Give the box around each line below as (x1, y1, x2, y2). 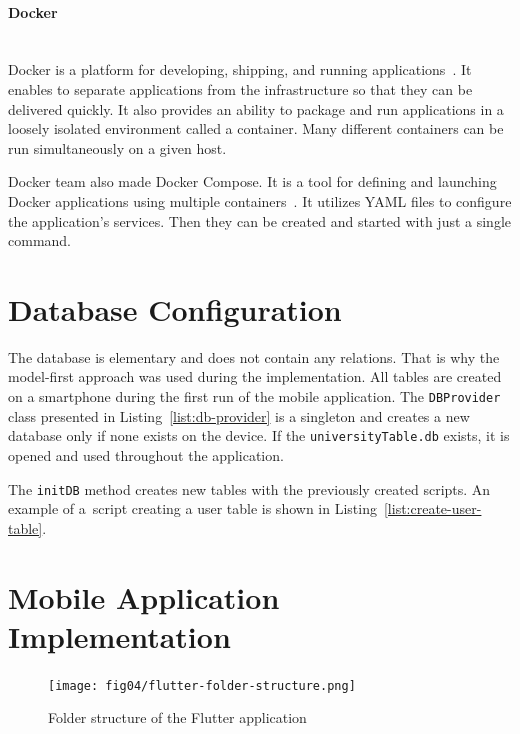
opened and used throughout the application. (8, 444, 284, 465)
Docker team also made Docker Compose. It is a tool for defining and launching (8, 171, 497, 192)
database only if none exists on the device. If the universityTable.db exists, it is (8, 425, 510, 446)
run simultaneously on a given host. (8, 137, 227, 158)
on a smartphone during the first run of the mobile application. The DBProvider (8, 386, 501, 407)
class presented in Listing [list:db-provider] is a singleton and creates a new (8, 405, 470, 426)
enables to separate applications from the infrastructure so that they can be (8, 78, 473, 99)
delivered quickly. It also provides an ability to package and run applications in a (8, 98, 504, 119)
